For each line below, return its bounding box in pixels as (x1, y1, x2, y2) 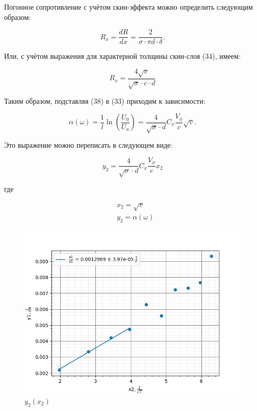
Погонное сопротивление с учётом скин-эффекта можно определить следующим (4, 2, 253, 12)
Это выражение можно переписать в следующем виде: (4, 140, 173, 150)
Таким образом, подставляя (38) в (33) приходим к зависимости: (4, 96, 205, 106)
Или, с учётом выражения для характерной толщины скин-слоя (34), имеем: (4, 51, 241, 61)
